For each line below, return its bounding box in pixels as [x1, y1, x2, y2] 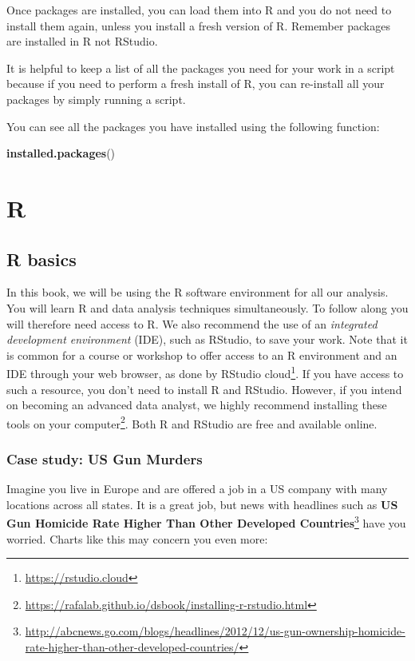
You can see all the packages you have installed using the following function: [6, 117, 380, 134]
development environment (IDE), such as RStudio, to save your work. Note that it [6, 331, 408, 348]
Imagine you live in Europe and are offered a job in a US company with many [6, 480, 388, 497]
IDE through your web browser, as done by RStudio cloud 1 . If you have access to [6, 363, 404, 381]
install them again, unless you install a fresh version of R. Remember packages [6, 17, 390, 34]
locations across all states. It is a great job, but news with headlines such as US [6, 496, 398, 512]
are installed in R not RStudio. [6, 33, 158, 50]
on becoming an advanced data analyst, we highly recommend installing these [6, 396, 387, 413]
